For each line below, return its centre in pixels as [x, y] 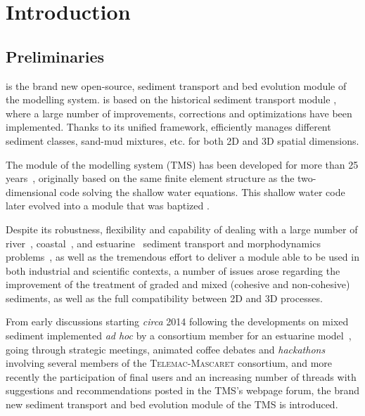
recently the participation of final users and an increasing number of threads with [181, 376]
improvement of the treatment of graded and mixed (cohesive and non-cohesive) [178, 284]
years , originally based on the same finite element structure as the [150, 178]
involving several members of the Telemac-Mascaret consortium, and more [169, 363]
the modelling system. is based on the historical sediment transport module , [171, 99]
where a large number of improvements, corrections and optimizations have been [179, 113]
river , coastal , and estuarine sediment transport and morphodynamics [163, 243]
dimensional [31, 191]
